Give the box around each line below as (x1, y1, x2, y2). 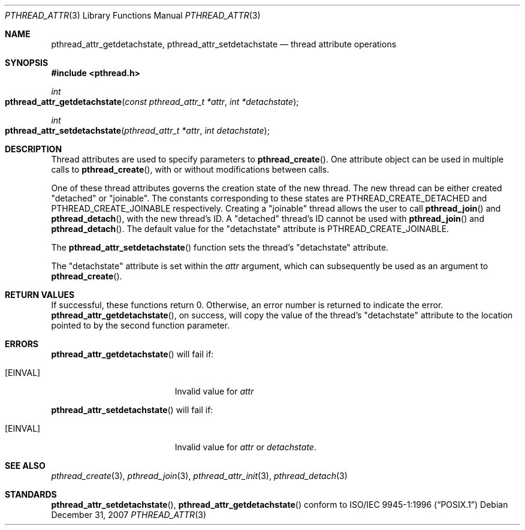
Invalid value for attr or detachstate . (174, 442, 316, 452)
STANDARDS (5, 489, 57, 499)
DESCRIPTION (5, 144, 62, 154)
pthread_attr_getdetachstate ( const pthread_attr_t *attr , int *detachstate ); (5, 97, 299, 107)
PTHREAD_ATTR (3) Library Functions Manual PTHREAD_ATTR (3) (5, 10, 261, 20)
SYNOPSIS (5, 58, 49, 68)
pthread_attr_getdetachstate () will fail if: (51, 349, 214, 359)
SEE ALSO (5, 460, 46, 471)
